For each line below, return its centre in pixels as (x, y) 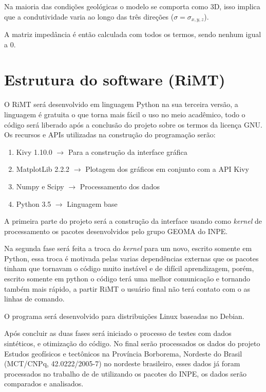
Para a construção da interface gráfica (128, 152)
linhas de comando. (34, 299)
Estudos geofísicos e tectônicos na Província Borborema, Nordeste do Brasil (123, 353)
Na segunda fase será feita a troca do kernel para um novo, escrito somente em (128, 248)
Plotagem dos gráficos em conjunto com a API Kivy (167, 169)
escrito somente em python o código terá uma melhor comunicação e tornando (127, 279)
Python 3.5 (34, 203)
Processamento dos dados (120, 186)
